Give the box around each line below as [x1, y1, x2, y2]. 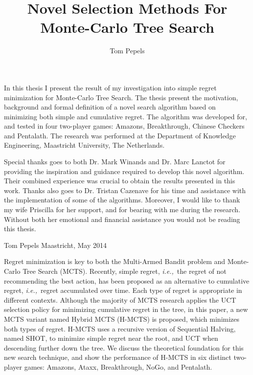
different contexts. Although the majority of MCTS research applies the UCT [4, 294, 236, 305]
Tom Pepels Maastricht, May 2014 [4, 240, 107, 250]
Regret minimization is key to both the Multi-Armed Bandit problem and [4, 256, 226, 266]
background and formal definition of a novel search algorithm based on [4, 102, 216, 112]
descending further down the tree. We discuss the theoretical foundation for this [4, 342, 244, 353]
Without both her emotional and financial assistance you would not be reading [4, 214, 240, 224]
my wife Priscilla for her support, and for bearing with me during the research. [4, 204, 241, 215]
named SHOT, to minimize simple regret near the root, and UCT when [4, 333, 218, 343]
